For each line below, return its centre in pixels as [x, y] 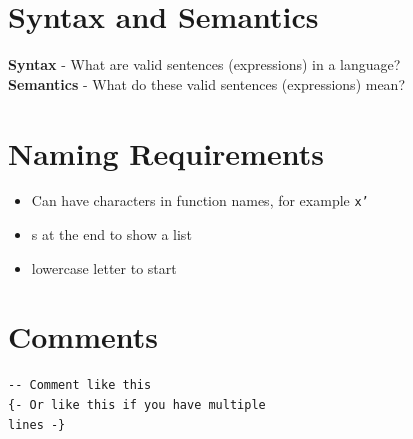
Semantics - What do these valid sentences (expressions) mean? [207, 83]
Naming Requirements [166, 152]
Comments [83, 336]
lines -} [37, 424]
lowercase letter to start [104, 267]
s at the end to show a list [111, 234]
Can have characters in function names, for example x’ [200, 200]
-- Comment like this [80, 385]
